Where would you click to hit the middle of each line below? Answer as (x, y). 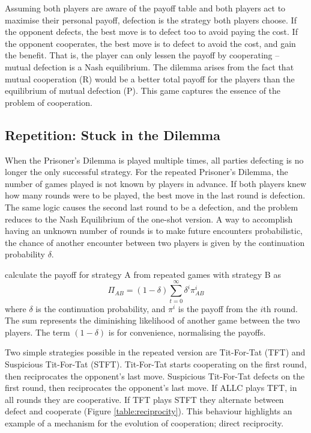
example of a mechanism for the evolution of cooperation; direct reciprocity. (144, 422)
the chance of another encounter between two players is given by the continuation (155, 242)
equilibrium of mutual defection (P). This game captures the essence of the (143, 91)
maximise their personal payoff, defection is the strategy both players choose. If (151, 20)
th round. (280, 308)
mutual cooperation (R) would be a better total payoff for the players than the (150, 78)
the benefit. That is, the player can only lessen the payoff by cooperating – (142, 55)
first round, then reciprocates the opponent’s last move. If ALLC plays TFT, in (151, 388)
